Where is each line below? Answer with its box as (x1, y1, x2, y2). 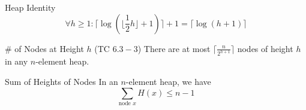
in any (5, 55, 28, 68)
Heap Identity (5, 1, 56, 13)
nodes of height (237, 42, 293, 54)
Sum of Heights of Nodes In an (5, 75, 118, 88)
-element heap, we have (125, 75, 211, 88)
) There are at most (137, 42, 211, 54)
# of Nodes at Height (5, 42, 84, 54)
